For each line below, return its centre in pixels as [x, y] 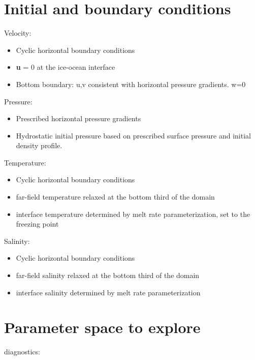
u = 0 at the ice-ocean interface [66, 67]
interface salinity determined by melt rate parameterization [108, 292]
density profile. [39, 145]
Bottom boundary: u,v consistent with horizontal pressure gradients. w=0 [131, 84]
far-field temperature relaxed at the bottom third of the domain [115, 197]
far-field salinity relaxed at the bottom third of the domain [108, 275]
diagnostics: [22, 352]
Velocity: [18, 33]
